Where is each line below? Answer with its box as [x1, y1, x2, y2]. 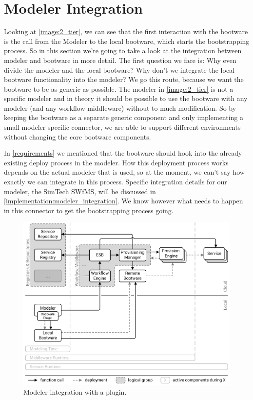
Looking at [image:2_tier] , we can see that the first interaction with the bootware [4, 26, 248, 37]
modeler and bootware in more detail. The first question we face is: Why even [4, 55, 236, 65]
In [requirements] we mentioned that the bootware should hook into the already [4, 148, 242, 158]
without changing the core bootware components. [4, 131, 151, 141]
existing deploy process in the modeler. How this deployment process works [4, 157, 229, 167]
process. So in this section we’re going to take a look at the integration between [4, 45, 242, 56]
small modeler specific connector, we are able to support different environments [4, 122, 241, 132]
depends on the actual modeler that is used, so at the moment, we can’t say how [4, 167, 245, 177]
